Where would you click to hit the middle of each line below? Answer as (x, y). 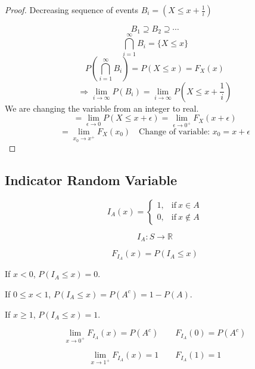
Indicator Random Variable (91, 180)
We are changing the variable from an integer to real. (102, 108)
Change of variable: (175, 132)
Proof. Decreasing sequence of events (71, 10)
